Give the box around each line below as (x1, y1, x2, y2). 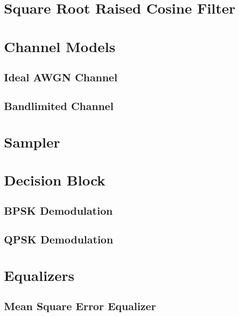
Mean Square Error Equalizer (4, 298, 156, 314)
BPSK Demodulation (4, 203, 113, 218)
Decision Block (4, 169, 106, 189)
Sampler (4, 131, 60, 151)
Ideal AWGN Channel (4, 70, 118, 85)
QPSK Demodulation (4, 232, 113, 247)
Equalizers (4, 265, 74, 285)
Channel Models (4, 36, 115, 56)
